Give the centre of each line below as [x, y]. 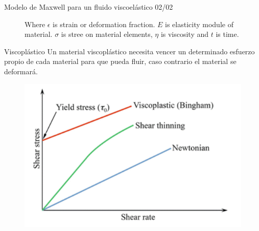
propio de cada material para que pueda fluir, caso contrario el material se [120, 61]
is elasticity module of [199, 24]
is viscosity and [185, 34]
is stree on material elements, [107, 34]
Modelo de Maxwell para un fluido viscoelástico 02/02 [89, 7]
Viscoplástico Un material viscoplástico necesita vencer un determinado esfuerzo [129, 51]
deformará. [21, 71]
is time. [227, 34]
